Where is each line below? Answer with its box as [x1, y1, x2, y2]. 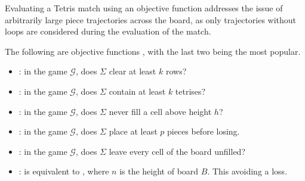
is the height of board [119, 165, 199, 177]
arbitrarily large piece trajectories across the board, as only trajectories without [5, 13, 297, 26]
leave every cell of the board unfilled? [109, 145, 245, 157]
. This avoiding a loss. [207, 165, 288, 177]
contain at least [109, 85, 166, 97]
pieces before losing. [167, 125, 240, 138]
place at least [109, 125, 158, 138]
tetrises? [175, 85, 206, 97]
